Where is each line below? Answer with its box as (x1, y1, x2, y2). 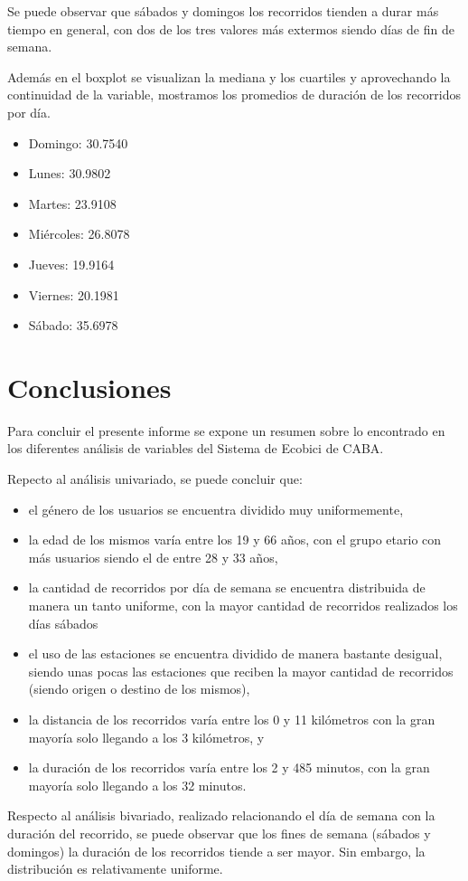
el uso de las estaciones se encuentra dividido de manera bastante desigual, (28, 644, 443, 663)
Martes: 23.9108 (28, 194, 117, 213)
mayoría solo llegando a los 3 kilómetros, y (28, 727, 265, 746)
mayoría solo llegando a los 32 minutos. (28, 775, 247, 794)
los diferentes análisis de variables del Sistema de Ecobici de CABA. (7, 439, 384, 458)
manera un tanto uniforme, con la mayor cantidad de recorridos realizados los (28, 596, 458, 614)
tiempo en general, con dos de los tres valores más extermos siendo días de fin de (7, 19, 454, 38)
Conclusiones (7, 368, 172, 405)
